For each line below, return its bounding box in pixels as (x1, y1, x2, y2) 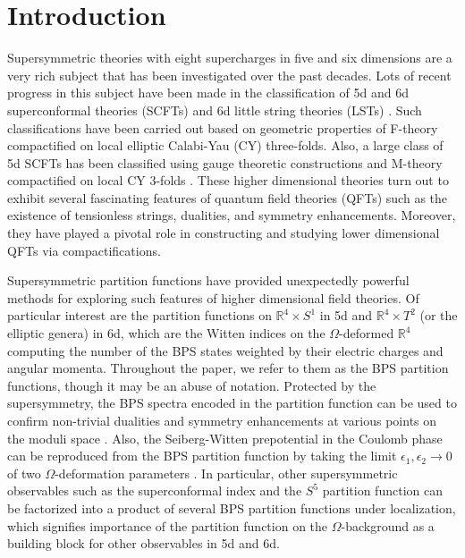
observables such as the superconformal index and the (7, 481, 302, 500)
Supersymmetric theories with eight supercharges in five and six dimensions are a (7, 48, 452, 67)
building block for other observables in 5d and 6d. (7, 534, 280, 553)
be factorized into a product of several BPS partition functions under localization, (7, 498, 456, 517)
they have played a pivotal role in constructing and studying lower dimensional (7, 224, 440, 242)
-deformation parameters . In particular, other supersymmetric (55, 463, 398, 482)
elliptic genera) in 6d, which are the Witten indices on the (7, 324, 325, 342)
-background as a (341, 516, 435, 535)
